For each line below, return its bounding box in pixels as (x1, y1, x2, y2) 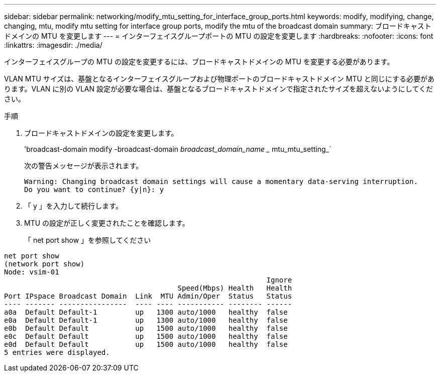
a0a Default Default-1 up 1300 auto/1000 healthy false (4, 308, 288, 316)
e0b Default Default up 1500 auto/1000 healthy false (4, 324, 288, 332)
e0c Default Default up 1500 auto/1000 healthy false (4, 332, 288, 340)
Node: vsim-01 (4, 268, 59, 276)
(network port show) (4, 260, 85, 268)
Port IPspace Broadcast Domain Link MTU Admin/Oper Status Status (4, 292, 292, 300)
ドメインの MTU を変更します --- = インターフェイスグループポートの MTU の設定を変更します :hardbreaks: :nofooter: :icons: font (4, 32, 433, 40)
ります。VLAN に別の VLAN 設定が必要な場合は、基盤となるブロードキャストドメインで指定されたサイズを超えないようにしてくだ (4, 84, 433, 93)
